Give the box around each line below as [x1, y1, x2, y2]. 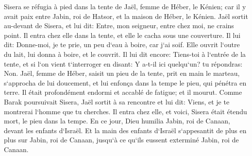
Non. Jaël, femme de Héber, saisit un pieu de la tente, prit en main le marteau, [4, 68, 240, 78]
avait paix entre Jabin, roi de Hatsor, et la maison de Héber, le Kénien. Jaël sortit [4, 11, 248, 21]
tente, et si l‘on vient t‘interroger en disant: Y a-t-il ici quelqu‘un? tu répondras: [4, 58, 243, 69]
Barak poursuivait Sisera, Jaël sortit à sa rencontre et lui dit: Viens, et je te [4, 96, 230, 106]
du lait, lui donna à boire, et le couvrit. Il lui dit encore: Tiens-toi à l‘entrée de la [4, 49, 246, 59]
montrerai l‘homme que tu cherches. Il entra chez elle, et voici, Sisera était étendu [4, 106, 247, 116]
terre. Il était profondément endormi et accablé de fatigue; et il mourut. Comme [4, 87, 242, 97]
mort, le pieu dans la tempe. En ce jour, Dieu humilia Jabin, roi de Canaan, [4, 116, 230, 126]
